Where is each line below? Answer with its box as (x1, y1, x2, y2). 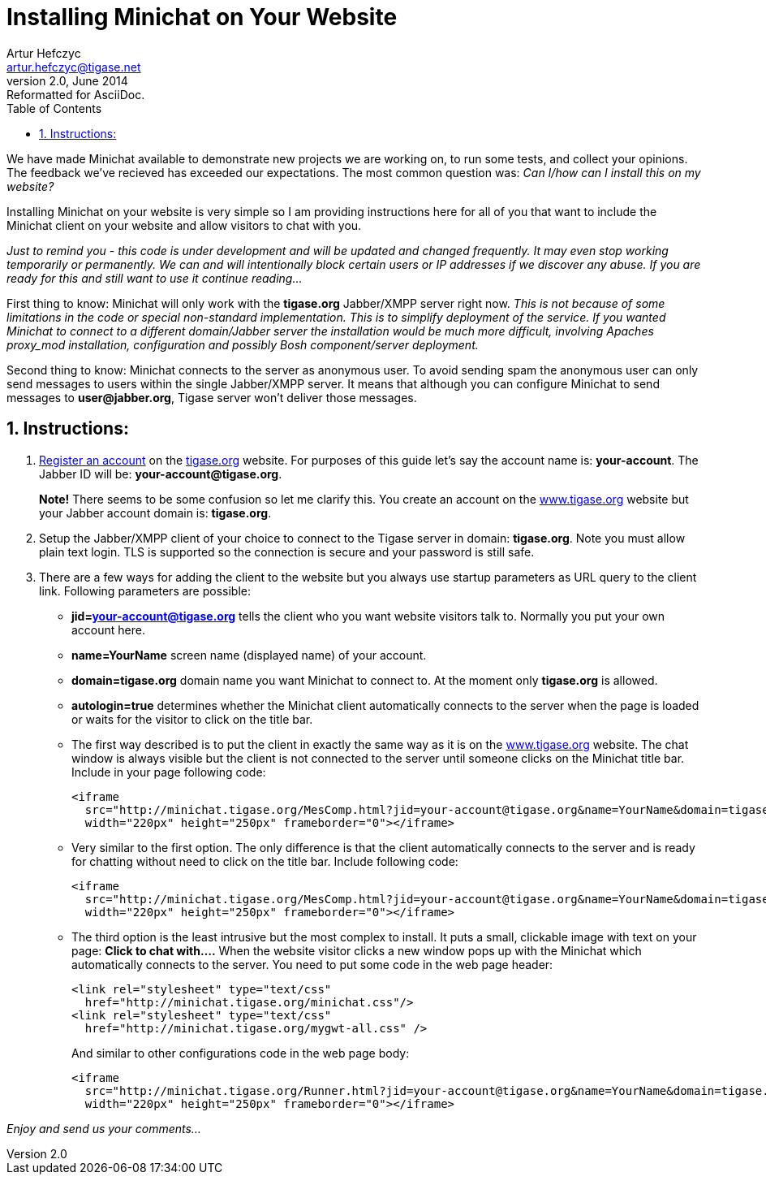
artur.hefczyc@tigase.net (6, 59, 141, 74)
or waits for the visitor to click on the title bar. (71, 712, 313, 726)
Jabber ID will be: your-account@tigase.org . (39, 466, 282, 481)
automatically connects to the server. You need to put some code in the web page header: (71, 957, 553, 971)
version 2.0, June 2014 (6, 73, 128, 88)
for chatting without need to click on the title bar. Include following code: (71, 854, 458, 868)
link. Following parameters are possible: (39, 583, 252, 598)
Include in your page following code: (71, 764, 266, 779)
